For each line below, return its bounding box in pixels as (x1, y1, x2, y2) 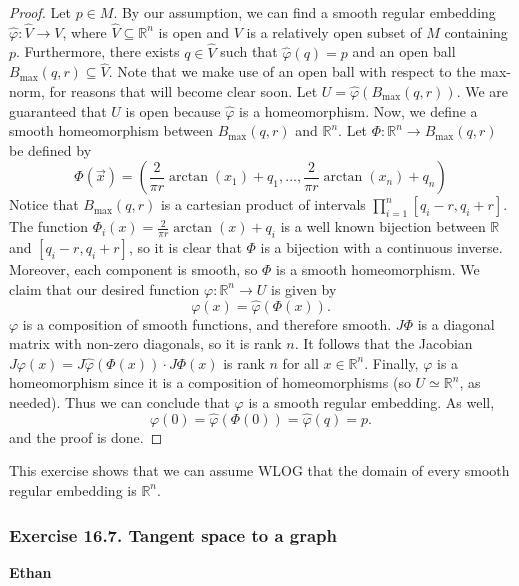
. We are (456, 81, 508, 102)
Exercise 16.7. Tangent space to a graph (9, 522, 338, 547)
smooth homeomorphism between (9, 120, 213, 141)
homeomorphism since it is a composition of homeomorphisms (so (9, 372, 411, 393)
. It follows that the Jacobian (294, 333, 473, 354)
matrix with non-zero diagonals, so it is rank (9, 333, 282, 354)
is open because (125, 100, 221, 121)
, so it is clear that (128, 237, 242, 258)
